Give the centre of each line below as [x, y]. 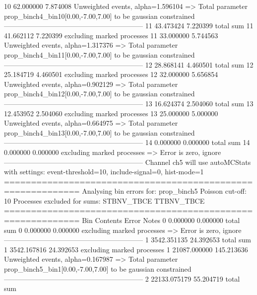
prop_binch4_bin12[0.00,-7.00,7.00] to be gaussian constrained [99, 94]
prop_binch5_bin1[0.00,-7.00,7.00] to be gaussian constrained [98, 269]
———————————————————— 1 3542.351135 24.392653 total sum [128, 240]
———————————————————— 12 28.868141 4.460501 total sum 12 [129, 64]
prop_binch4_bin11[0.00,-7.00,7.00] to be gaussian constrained [99, 54]
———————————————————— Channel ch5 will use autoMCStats [128, 162]
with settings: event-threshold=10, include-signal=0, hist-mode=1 [104, 172]
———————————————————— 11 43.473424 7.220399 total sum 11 [129, 26]
